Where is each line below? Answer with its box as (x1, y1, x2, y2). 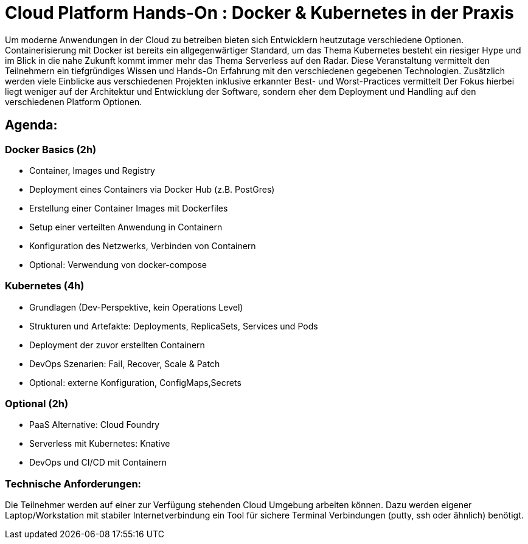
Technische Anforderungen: (5, 477, 142, 490)
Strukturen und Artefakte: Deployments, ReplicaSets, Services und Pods (29, 320, 318, 331)
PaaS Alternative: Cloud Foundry (29, 419, 160, 430)
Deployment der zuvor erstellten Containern (29, 339, 205, 350)
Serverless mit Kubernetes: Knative (29, 438, 170, 449)
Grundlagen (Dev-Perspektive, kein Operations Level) (29, 301, 243, 312)
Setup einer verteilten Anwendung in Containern (29, 221, 223, 232)
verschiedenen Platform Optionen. (5, 96, 142, 107)
